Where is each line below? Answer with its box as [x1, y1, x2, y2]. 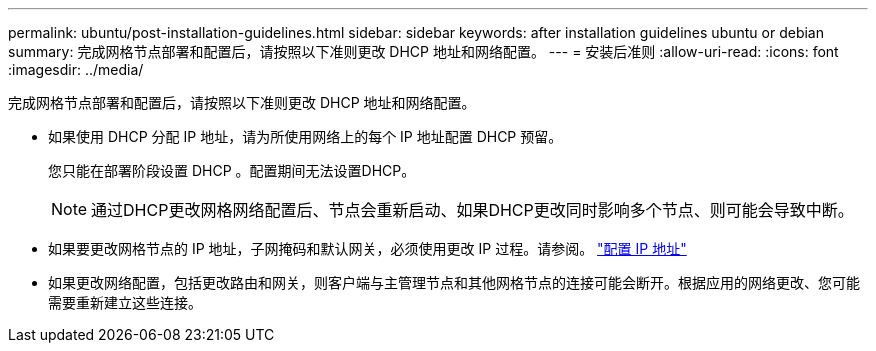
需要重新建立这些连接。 [48, 294, 202, 311]
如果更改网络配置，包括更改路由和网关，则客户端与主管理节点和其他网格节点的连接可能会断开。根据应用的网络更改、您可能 [48, 274, 860, 291]
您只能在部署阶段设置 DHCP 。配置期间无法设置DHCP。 [48, 162, 416, 179]
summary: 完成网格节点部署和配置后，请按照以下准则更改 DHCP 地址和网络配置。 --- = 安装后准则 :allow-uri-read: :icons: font [8, 43, 839, 60]
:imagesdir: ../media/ [8, 61, 144, 78]
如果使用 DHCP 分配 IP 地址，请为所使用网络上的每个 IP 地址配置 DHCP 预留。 [48, 128, 563, 145]
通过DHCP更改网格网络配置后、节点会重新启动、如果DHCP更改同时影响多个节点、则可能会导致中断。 [91, 200, 854, 220]
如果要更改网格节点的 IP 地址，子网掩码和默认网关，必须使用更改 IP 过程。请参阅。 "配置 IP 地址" [48, 240, 687, 257]
